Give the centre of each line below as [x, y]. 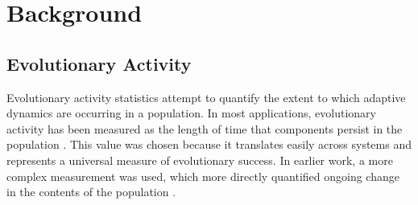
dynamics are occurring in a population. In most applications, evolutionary [191, 113]
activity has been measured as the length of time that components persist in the [205, 128]
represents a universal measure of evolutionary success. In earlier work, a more [200, 160]
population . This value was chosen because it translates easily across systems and [209, 144]
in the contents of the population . [91, 192]
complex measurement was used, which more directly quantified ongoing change [203, 176]
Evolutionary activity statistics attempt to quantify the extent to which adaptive [206, 97]
